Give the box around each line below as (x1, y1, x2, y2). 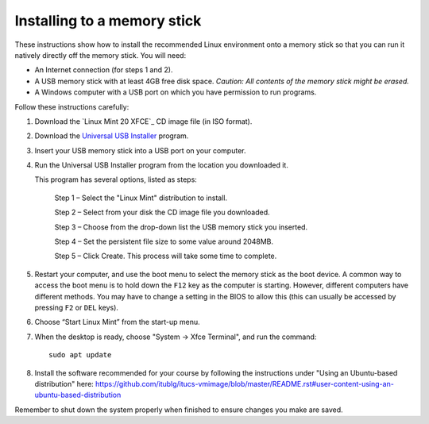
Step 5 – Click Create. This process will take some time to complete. (54, 251, 277, 261)
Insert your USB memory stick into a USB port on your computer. (34, 145, 246, 155)
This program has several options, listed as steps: (34, 175, 198, 184)
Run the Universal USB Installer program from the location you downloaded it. (34, 160, 289, 170)
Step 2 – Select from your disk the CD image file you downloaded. (54, 207, 270, 218)
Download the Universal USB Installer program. (34, 131, 189, 141)
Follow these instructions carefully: (14, 102, 129, 111)
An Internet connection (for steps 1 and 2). (34, 65, 173, 75)
